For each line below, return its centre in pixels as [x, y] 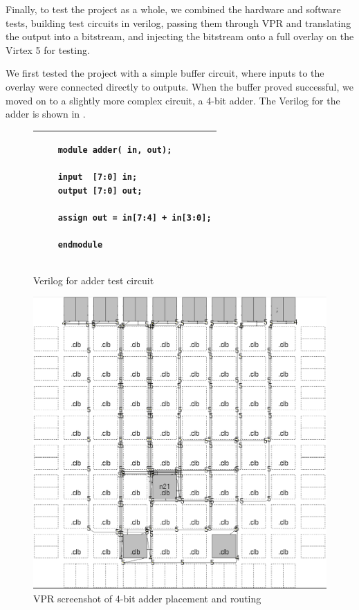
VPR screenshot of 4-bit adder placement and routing [147, 598]
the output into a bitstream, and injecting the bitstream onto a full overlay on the [180, 36]
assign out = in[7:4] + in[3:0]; [135, 218]
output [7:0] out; [100, 191]
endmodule [80, 245]
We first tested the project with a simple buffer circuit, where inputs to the [165, 73]
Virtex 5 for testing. [48, 49]
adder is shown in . [46, 114]
